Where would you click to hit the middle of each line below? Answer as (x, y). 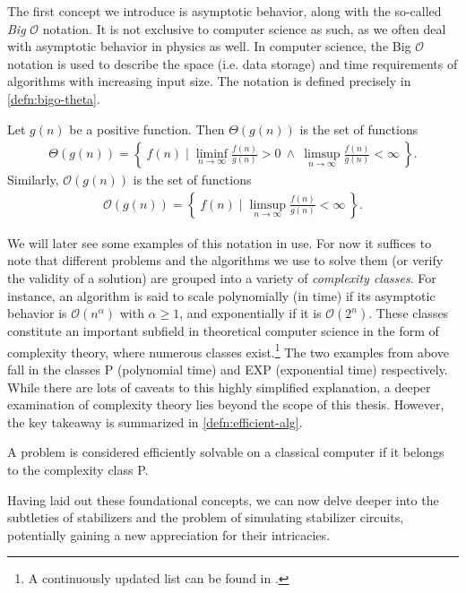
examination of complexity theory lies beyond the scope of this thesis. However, (226, 404)
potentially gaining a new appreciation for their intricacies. (168, 534)
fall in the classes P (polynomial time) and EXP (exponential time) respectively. (228, 370)
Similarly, (33, 180)
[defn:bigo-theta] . (54, 98)
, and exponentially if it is (250, 313)
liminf (212, 155)
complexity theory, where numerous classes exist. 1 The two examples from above (228, 350)
